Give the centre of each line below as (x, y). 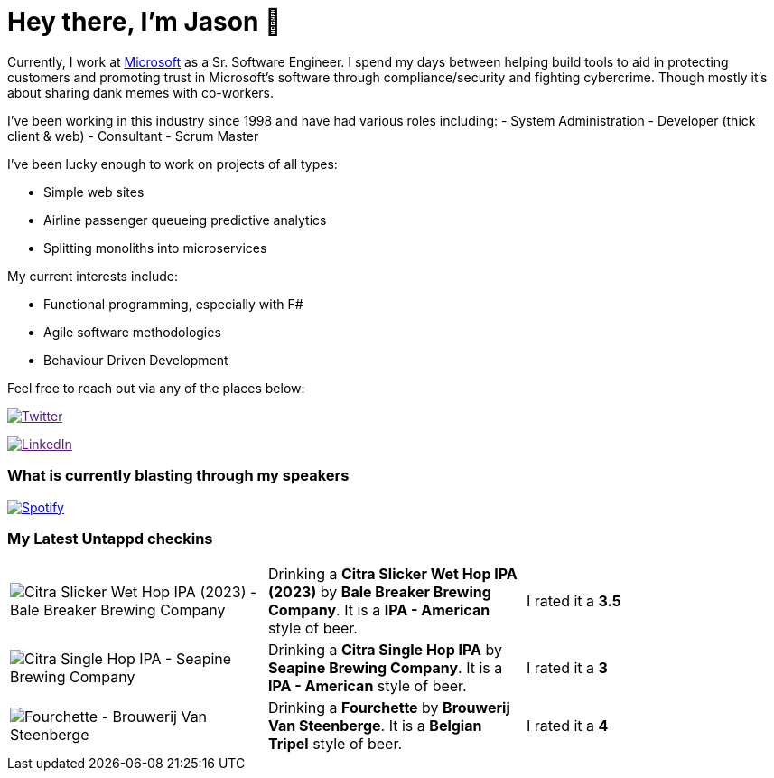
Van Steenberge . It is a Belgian (375, 726)
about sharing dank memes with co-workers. (141, 92)
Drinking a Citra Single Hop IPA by (385, 650)
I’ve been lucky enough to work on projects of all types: (173, 164)
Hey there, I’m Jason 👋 (145, 22)
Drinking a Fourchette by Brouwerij (389, 708)
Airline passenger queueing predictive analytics (185, 220)
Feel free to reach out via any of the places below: (156, 388)
